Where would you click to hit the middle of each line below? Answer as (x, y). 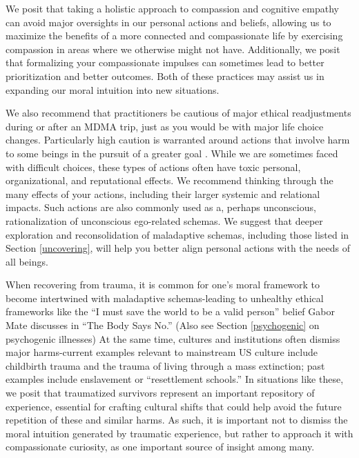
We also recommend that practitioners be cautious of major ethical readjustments (178, 113)
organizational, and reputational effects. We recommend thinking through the (169, 180)
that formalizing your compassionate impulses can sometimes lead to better (165, 62)
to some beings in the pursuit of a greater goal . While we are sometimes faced (172, 153)
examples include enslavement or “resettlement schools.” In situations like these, (175, 379)
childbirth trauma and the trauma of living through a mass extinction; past (165, 365)
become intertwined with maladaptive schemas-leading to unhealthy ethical (165, 298)
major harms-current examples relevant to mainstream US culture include (162, 352)
